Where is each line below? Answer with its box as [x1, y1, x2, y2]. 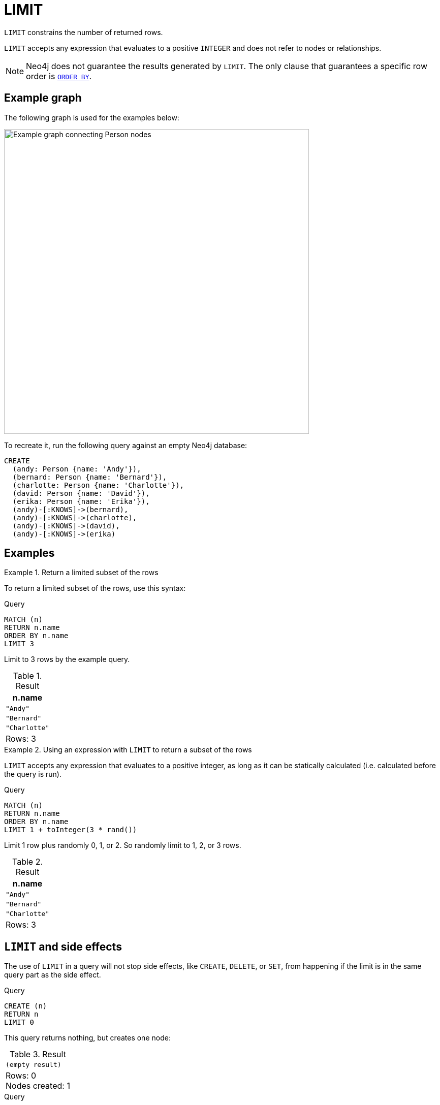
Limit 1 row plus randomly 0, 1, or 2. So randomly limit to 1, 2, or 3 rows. [4, 841, 241, 850]
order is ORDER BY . [26, 71, 92, 81]
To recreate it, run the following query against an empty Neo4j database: [4, 440, 247, 450]
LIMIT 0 [4, 1018, 35, 1027]
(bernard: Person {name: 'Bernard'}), [12, 472, 167, 481]
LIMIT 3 [4, 640, 35, 648]
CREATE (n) [4, 1002, 47, 1011]
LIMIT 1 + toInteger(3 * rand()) [4, 826, 137, 834]
